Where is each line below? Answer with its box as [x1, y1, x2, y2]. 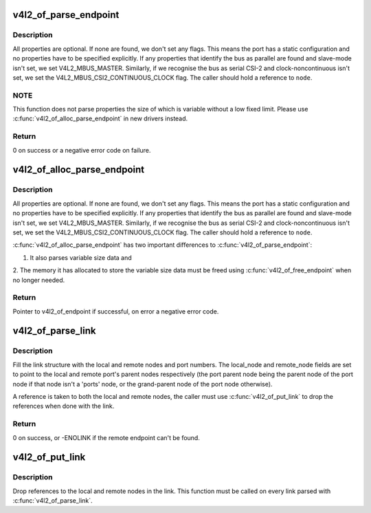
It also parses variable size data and [30, 253, 132, 261]
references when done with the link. [12, 402, 115, 411]
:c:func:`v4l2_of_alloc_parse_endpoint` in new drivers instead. [12, 114, 188, 123]
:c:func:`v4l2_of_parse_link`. [12, 496, 93, 505]
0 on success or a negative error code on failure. [12, 146, 151, 154]
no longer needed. [12, 276, 65, 284]
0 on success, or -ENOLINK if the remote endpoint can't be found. [12, 433, 201, 441]
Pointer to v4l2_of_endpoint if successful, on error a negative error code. [12, 307, 219, 316]
